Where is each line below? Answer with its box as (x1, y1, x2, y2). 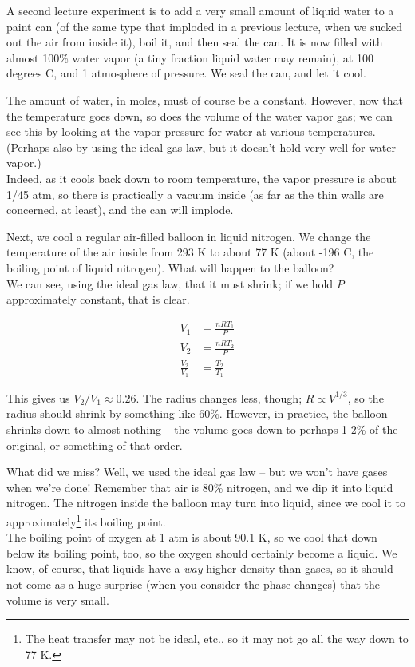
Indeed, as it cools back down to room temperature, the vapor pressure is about (6, 169, 397, 186)
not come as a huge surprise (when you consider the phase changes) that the (6, 576, 380, 593)
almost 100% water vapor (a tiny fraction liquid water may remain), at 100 (6, 49, 373, 66)
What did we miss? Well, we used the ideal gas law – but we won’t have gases (6, 463, 388, 480)
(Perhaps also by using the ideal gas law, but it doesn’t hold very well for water (6, 138, 397, 155)
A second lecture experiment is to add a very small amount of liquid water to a (6, 2, 394, 18)
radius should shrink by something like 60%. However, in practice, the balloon (6, 405, 388, 422)
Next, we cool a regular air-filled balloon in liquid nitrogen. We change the (6, 228, 371, 244)
